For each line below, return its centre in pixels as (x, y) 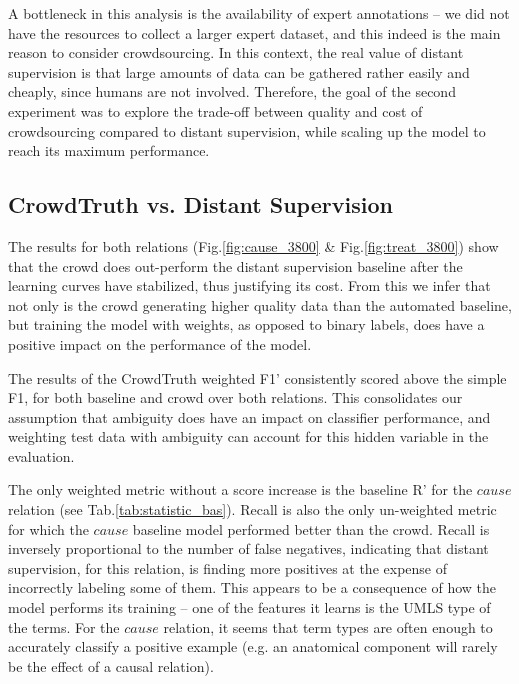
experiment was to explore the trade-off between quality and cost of (215, 110)
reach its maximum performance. (109, 150)
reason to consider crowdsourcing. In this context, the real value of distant (236, 52)
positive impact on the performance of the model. (160, 343)
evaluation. (41, 455)
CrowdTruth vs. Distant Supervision (200, 204)
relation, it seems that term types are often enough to (328, 626)
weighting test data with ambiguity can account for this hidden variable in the (248, 436)
